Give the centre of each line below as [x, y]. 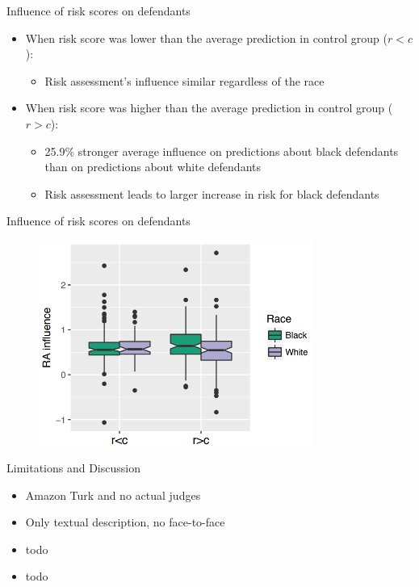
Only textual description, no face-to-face [125, 522]
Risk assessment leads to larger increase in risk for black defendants [212, 193]
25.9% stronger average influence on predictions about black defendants [222, 151]
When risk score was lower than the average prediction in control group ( [206, 38]
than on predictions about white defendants [153, 167]
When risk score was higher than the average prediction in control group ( [209, 108]
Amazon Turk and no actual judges [113, 495]
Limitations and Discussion [73, 468]
